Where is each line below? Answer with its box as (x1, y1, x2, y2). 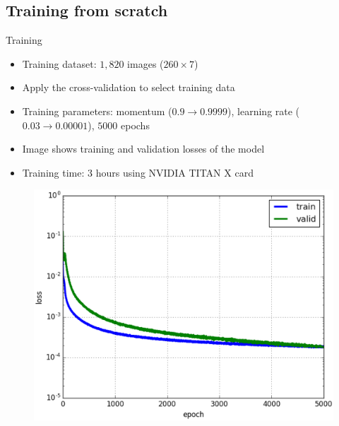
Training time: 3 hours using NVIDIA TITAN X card (22, 165, 254, 179)
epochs (121, 117, 150, 132)
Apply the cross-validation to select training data (22, 80, 235, 95)
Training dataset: (22, 56, 97, 71)
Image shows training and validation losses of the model (22, 141, 265, 156)
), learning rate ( (227, 103, 300, 118)
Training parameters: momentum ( (22, 103, 172, 118)
